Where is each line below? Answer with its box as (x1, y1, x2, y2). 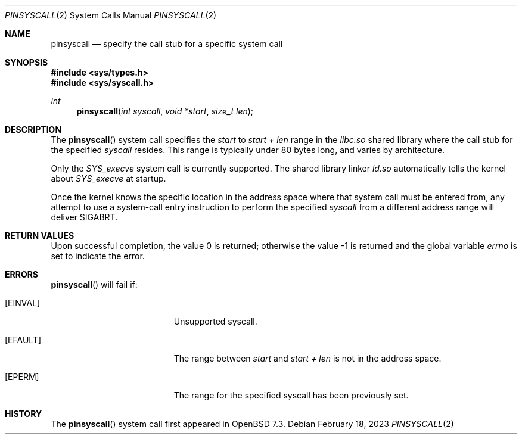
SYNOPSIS (5, 57, 48, 67)
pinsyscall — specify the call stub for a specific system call (51, 39, 283, 49)
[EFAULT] (5, 335, 42, 345)
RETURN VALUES (5, 231, 74, 241)
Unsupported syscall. (173, 316, 257, 326)
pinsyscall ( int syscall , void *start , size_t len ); (76, 106, 254, 116)
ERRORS (5, 269, 39, 279)
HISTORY (5, 409, 42, 419)
